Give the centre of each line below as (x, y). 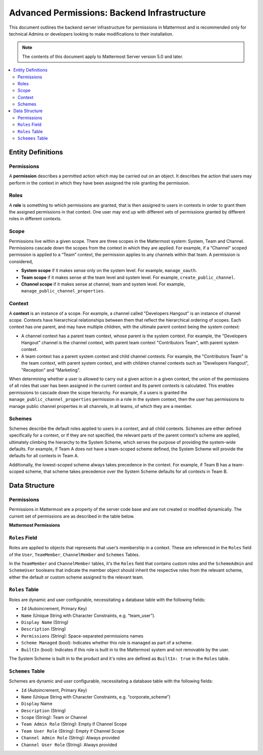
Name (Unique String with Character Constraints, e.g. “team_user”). (88, 615)
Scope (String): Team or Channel (54, 717)
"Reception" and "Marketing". (51, 370)
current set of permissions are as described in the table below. (72, 516)
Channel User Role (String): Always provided (69, 745)
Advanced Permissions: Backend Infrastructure (107, 13)
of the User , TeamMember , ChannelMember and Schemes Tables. (75, 554)
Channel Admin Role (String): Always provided (70, 738)
